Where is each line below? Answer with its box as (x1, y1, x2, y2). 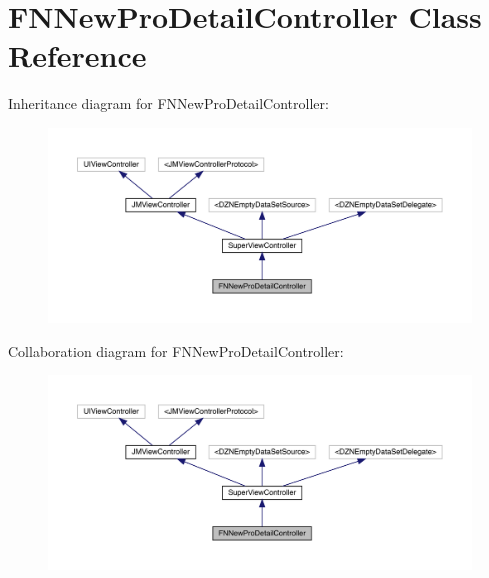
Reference (8, 35, 147, 76)
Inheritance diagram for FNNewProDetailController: (8, 93, 329, 114)
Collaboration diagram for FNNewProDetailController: (8, 340, 344, 361)
